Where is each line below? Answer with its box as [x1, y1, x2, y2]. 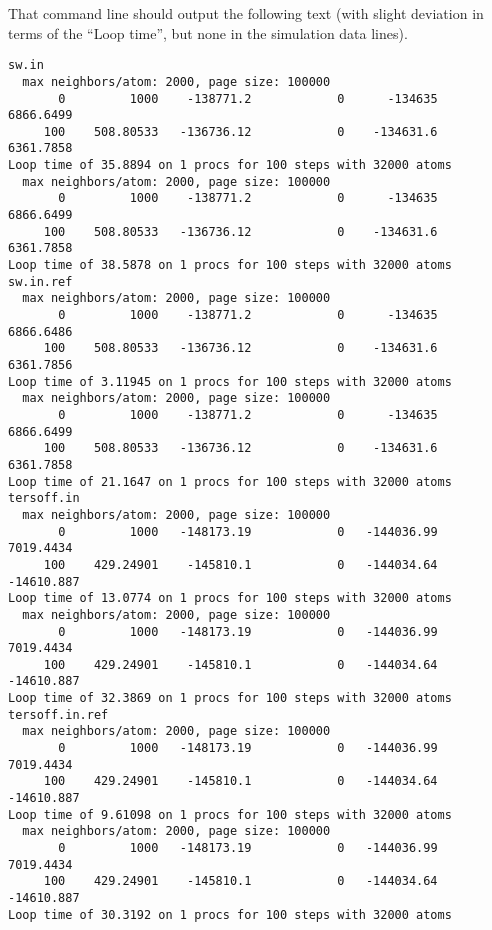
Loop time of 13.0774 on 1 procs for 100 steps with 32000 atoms [8, 591, 452, 606]
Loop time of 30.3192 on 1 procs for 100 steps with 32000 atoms [8, 907, 452, 922]
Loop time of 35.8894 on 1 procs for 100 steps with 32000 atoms [8, 158, 452, 173]
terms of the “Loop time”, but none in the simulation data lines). [8, 22, 408, 43]
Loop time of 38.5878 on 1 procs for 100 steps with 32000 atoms [8, 258, 452, 273]
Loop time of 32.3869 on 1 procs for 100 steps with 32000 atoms [8, 691, 452, 706]
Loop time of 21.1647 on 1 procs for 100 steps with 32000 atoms [8, 474, 452, 489]
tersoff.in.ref [8, 707, 109, 722]
